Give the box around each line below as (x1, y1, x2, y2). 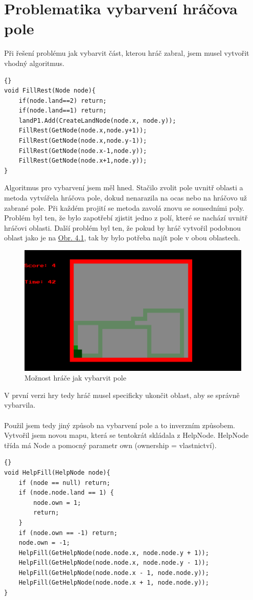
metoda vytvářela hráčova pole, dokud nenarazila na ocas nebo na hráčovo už (4, 192, 247, 203)
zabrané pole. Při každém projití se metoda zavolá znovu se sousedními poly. (4, 202, 245, 213)
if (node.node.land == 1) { (18, 489, 114, 497)
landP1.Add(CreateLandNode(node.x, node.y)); (18, 117, 176, 124)
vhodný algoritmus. (4, 57, 64, 68)
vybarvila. (4, 399, 36, 410)
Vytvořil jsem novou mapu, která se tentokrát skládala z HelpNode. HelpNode (4, 430, 249, 440)
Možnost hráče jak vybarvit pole (25, 372, 126, 383)
